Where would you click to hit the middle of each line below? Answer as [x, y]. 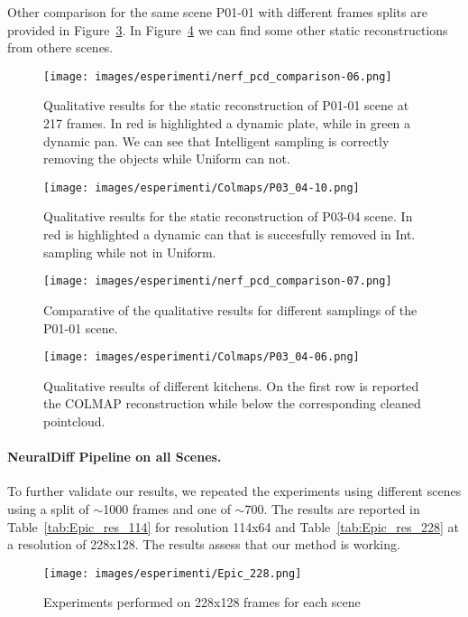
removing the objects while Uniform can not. [167, 159]
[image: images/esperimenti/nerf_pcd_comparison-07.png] [218, 281]
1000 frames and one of [167, 508]
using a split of [48, 508]
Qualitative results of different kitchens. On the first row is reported [231, 385]
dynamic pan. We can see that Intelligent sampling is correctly [216, 140]
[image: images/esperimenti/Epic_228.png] [173, 573]
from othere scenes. [60, 47]
